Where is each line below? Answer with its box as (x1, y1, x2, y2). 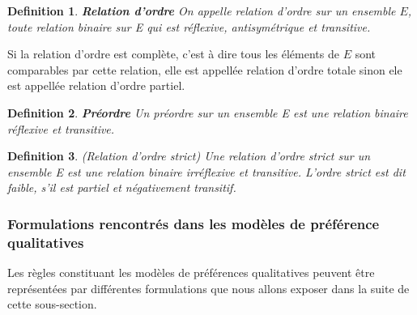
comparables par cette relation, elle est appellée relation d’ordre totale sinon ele (7, 61, 402, 78)
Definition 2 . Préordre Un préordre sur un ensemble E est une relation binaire (7, 104, 408, 121)
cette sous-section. (7, 296, 97, 313)
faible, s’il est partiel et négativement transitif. (7, 179, 236, 196)
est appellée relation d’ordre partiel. (7, 77, 185, 94)
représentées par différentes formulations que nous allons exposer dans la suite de (7, 279, 410, 296)
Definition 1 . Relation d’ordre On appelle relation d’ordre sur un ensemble (7, 2, 396, 19)
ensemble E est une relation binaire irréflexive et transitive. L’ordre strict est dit (7, 163, 406, 180)
